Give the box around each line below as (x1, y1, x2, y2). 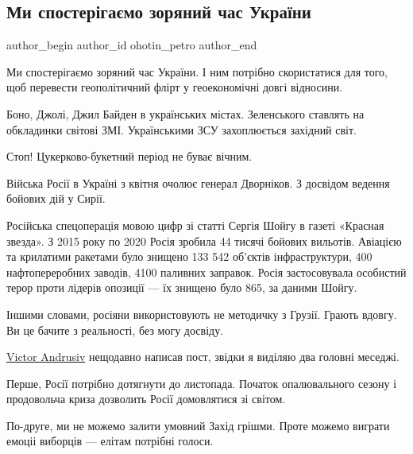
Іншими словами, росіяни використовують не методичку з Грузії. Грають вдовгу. (6, 305, 397, 322)
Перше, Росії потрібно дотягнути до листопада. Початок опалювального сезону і (6, 374, 397, 391)
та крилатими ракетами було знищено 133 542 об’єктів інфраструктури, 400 (6, 248, 372, 265)
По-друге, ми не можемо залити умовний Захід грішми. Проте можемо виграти (6, 417, 390, 433)
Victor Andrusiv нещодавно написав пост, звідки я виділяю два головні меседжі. (6, 348, 399, 365)
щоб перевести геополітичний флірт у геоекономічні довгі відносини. (6, 79, 343, 95)
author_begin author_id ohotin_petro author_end (6, 37, 257, 53)
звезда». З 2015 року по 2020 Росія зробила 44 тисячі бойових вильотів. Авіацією (6, 232, 402, 249)
